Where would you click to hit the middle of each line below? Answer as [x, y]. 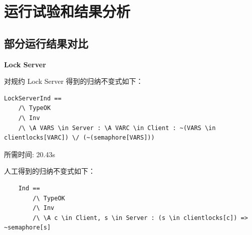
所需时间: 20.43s [30, 154]
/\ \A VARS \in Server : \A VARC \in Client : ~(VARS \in [117, 128]
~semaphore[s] [28, 228]
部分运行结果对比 [46, 43]
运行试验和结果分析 [67, 11]
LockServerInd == [33, 98]
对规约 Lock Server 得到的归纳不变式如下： [74, 81]
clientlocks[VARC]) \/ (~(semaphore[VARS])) [79, 138]
